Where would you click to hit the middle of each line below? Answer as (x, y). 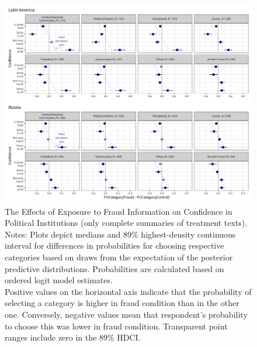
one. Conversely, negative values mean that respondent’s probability (126, 315)
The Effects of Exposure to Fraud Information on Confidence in (119, 211)
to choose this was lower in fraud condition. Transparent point (116, 326)
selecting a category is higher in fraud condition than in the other (122, 303)
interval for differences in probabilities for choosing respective (114, 245)
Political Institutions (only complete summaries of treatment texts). (126, 223)
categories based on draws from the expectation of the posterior (119, 257)
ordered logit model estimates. (59, 280)
